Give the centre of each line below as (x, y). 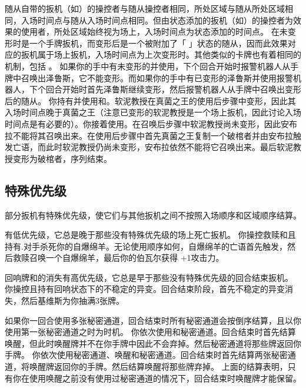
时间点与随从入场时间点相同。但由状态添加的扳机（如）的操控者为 (165, 20)
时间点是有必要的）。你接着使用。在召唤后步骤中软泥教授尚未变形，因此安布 (151, 123)
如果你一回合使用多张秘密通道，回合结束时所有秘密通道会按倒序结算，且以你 (153, 320)
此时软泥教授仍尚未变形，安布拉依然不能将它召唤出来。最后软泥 (169, 147)
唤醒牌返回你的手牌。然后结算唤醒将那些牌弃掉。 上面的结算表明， (158, 367)
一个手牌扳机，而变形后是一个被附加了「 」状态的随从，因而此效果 (158, 43)
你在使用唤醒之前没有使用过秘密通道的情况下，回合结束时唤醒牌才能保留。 (157, 378)
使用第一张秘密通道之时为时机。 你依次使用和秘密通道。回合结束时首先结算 (150, 332)
